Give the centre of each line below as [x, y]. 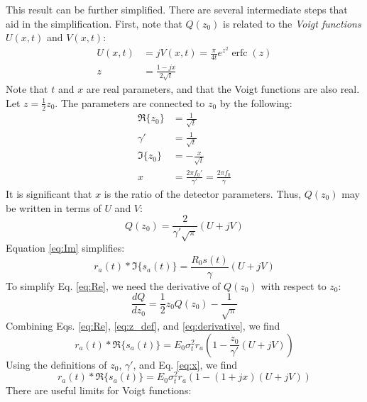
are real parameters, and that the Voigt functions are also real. [223, 89]
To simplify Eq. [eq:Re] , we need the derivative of [113, 285]
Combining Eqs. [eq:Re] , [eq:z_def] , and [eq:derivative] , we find [143, 326]
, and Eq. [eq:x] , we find [185, 364]
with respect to [294, 285]
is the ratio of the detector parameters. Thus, [203, 194]
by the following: [256, 102]
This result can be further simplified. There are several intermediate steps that [177, 9]
